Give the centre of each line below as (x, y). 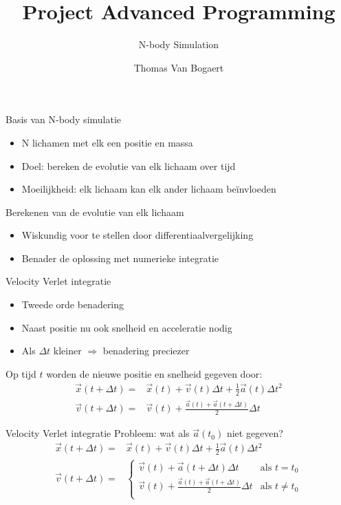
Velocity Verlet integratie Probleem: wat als (98, 433)
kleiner (67, 351)
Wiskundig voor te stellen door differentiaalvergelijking (137, 235)
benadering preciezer (146, 351)
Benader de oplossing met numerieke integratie (120, 258)
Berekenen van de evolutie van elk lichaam (95, 212)
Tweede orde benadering (73, 304)
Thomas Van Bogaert (179, 67)
